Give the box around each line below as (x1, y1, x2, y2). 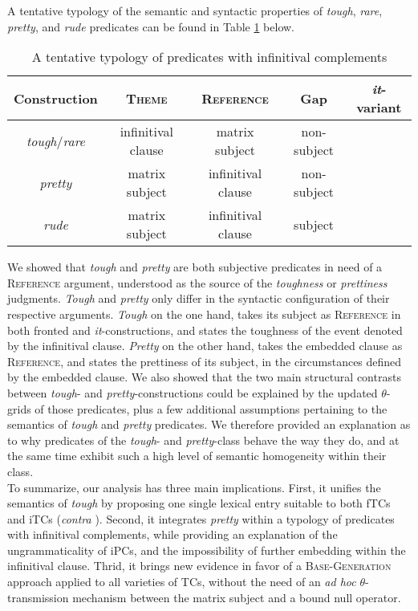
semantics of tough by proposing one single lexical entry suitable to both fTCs (7, 495, 391, 511)
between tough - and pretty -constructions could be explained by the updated (7, 384, 378, 401)
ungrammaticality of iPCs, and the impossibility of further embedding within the (7, 541, 406, 558)
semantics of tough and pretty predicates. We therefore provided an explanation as (7, 416, 411, 433)
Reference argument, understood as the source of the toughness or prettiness (7, 274, 388, 291)
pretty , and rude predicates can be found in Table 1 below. (7, 18, 295, 35)
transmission (7, 589, 69, 605)
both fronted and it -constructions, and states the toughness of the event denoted (7, 321, 403, 338)
